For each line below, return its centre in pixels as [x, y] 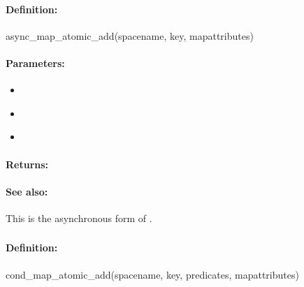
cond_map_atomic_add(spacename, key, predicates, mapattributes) [152, 274]
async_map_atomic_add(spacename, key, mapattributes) [130, 35]
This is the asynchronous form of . [79, 218]
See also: [27, 191]
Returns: [27, 164]
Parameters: [35, 62]
